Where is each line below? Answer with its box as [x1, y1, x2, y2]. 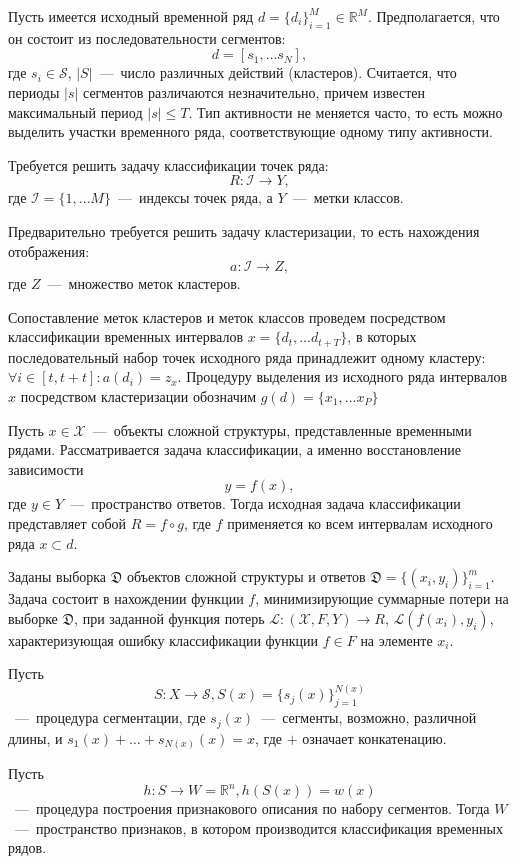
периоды [8, 81, 60, 102]
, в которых [347, 326, 417, 347]
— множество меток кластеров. [47, 273, 241, 294]
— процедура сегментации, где [14, 707, 206, 728]
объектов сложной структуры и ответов [127, 566, 366, 587]
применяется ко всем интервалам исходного [227, 512, 493, 533]
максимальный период [8, 101, 143, 122]
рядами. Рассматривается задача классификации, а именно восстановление [8, 439, 461, 460]
